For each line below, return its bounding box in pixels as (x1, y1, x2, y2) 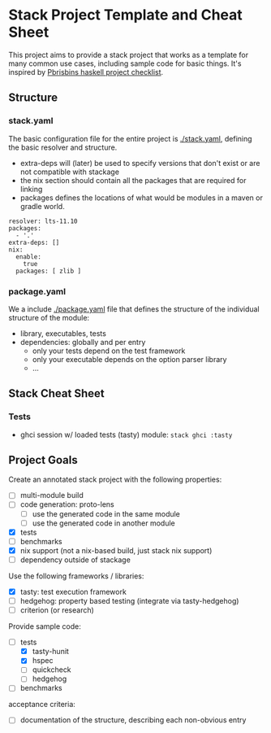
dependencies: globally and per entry (19, 337, 146, 347)
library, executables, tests (19, 328, 107, 338)
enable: (15, 252, 42, 261)
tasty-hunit (32, 647, 69, 657)
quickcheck (32, 665, 71, 674)
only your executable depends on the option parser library (32, 354, 227, 364)
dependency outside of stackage (19, 555, 131, 565)
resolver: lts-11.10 (8, 217, 79, 225)
